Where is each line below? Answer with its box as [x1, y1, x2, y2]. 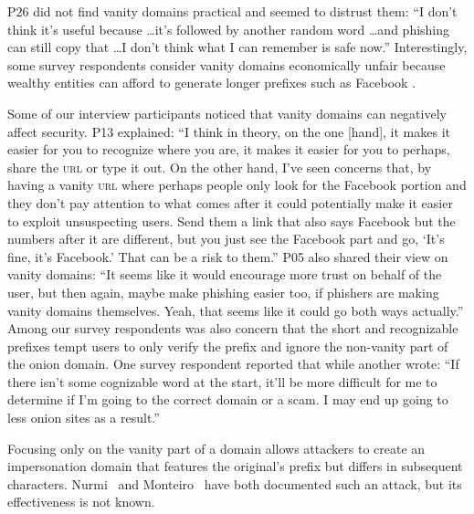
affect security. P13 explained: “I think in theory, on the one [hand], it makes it [7, 121, 451, 141]
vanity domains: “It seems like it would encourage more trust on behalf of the [7, 265, 442, 284]
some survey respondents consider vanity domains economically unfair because [7, 55, 446, 74]
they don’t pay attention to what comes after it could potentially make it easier [7, 193, 453, 212]
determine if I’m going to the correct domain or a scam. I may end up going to [7, 390, 448, 409]
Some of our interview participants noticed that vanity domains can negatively [7, 103, 447, 122]
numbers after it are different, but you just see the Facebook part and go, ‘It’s [7, 229, 445, 248]
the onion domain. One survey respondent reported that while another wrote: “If [7, 354, 459, 373]
